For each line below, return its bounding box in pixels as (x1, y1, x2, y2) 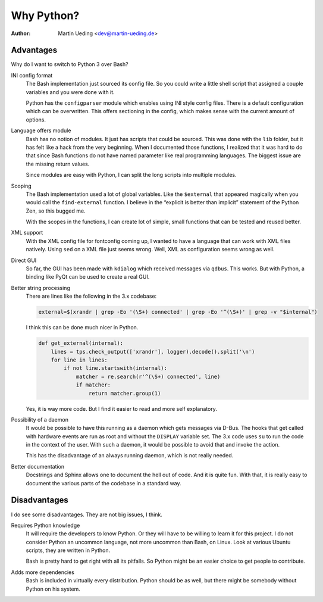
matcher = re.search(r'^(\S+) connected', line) (76, 373, 221, 380)
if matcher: (76, 382, 111, 388)
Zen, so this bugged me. (26, 207, 86, 214)
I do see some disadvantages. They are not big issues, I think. (11, 511, 163, 518)
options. (26, 116, 46, 123)
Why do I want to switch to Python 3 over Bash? (11, 61, 128, 68)
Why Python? (11, 9, 80, 22)
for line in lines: (51, 356, 108, 363)
